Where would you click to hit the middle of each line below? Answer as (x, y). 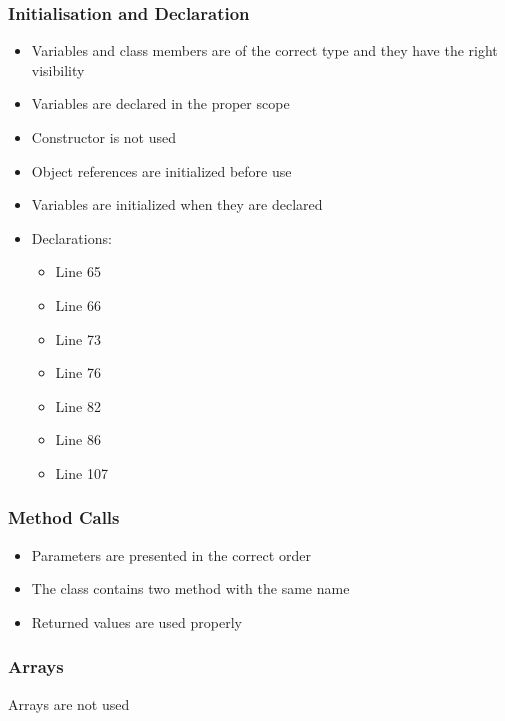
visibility (58, 69)
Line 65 (78, 271)
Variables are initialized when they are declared (177, 204)
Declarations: (71, 237)
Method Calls (64, 517)
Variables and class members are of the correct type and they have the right (264, 50)
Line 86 (78, 439)
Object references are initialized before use (161, 170)
